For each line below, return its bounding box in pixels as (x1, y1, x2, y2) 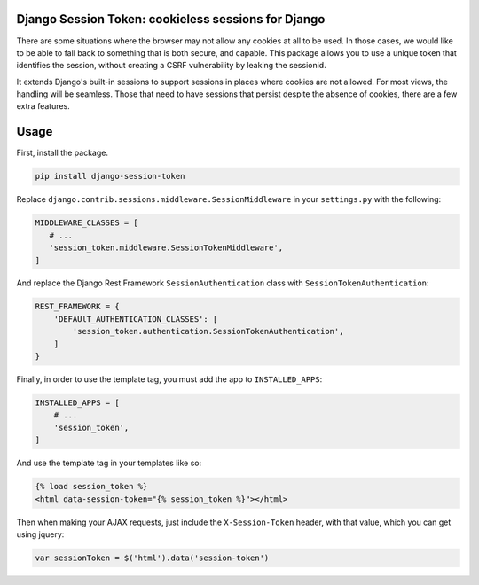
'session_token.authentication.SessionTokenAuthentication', (72, 326, 344, 337)
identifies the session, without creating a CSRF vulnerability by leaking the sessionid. (16, 60, 327, 71)
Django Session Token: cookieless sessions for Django (16, 12, 326, 27)
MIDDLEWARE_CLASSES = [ (35, 218, 139, 228)
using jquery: (16, 528, 65, 540)
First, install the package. (16, 147, 108, 159)
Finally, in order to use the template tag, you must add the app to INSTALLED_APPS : (16, 374, 323, 385)
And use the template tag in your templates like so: (16, 457, 202, 469)
